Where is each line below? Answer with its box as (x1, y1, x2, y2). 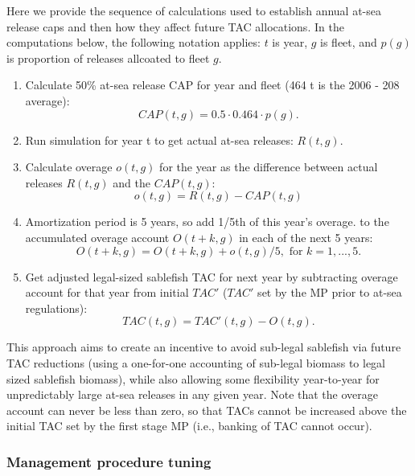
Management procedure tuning (6, 451, 212, 471)
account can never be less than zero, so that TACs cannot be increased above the (6, 401, 407, 418)
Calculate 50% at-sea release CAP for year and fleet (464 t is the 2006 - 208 (25, 76, 400, 93)
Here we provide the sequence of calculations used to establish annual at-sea (6, 2, 381, 18)
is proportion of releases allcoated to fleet (6, 49, 210, 66)
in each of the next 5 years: (239, 228, 373, 245)
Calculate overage (25, 158, 113, 175)
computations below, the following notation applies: (6, 34, 261, 51)
